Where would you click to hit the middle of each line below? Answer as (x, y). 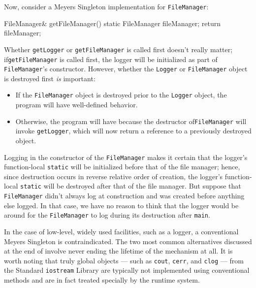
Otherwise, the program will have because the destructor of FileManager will (131, 121)
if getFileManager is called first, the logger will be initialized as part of (111, 59)
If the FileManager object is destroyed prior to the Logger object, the (121, 95)
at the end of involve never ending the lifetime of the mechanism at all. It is (118, 251)
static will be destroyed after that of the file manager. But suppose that (131, 186)
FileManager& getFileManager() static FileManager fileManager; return (112, 23)
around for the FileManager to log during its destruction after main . (107, 215)
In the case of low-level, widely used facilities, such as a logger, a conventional (121, 232)
